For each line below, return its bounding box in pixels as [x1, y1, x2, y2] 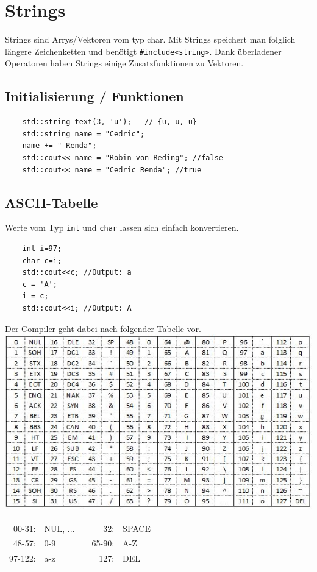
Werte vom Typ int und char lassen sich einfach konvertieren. [5, 221, 239, 234]
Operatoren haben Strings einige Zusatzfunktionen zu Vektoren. [5, 57, 244, 69]
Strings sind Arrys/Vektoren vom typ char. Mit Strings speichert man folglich [5, 33, 296, 46]
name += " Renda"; [22, 141, 97, 150]
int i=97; [22, 244, 62, 253]
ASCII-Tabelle [5, 192, 98, 211]
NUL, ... [44, 521, 75, 534]
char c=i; [22, 256, 62, 265]
